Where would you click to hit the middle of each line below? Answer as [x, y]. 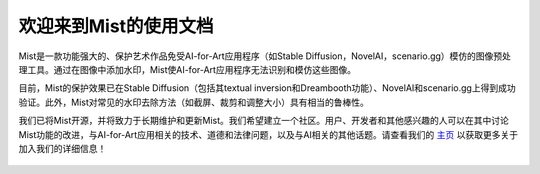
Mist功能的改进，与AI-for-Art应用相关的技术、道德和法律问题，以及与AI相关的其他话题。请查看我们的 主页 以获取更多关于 [268, 134]
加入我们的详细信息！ [62, 148]
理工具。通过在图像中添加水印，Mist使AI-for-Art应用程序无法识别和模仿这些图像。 [187, 69]
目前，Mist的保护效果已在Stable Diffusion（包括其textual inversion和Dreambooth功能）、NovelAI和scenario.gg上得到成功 [267, 88]
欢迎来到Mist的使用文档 [116, 26]
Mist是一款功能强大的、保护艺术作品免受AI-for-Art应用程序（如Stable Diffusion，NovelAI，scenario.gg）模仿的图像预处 [265, 56]
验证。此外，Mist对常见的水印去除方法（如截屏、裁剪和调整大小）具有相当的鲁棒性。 [194, 102]
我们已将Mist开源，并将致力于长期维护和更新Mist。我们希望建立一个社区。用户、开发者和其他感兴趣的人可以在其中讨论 [264, 121]
